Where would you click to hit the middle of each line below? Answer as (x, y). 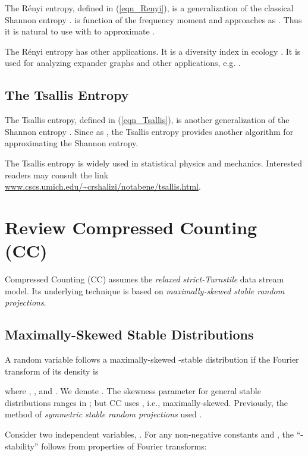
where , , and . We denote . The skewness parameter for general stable (133, 391)
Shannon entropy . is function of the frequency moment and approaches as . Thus (153, 19)
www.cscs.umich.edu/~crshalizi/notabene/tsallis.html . (103, 186)
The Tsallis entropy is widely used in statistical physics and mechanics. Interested (154, 163)
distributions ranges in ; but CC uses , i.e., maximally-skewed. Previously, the (147, 402)
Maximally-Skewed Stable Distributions (129, 334)
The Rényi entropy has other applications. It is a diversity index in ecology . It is (153, 51)
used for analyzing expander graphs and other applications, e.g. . (123, 63)
